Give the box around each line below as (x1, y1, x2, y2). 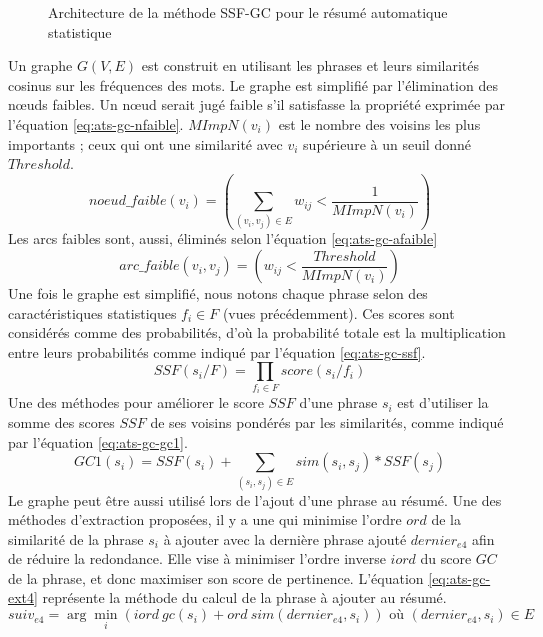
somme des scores (8, 412, 115, 432)
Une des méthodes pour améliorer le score (8, 392, 264, 413)
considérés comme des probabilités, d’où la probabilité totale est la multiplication (8, 322, 506, 343)
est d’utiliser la (397, 392, 489, 413)
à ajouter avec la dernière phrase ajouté (163, 528, 407, 549)
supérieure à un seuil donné (303, 133, 471, 154)
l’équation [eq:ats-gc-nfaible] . (8, 113, 184, 134)
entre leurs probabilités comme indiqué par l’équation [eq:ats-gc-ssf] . (8, 341, 426, 362)
